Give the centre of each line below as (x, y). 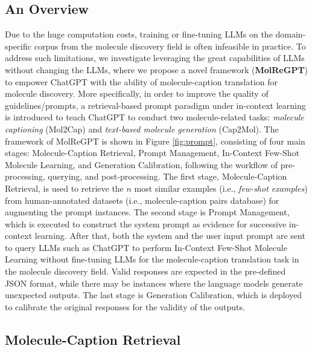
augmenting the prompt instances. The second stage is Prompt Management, (147, 212)
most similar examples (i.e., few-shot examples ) (221, 188)
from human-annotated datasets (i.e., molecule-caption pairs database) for (142, 200)
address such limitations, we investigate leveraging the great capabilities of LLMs (155, 58)
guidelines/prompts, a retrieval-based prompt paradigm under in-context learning (155, 105)
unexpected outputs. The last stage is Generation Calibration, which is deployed (154, 295)
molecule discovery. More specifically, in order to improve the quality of (137, 93)
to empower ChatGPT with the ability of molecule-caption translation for (142, 81)
